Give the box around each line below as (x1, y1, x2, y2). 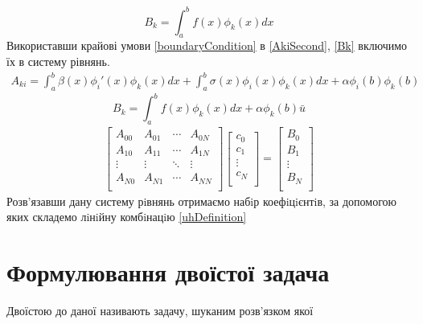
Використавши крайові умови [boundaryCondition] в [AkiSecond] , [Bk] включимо (6, 37, 408, 54)
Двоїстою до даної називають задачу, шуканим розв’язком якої (6, 301, 314, 318)
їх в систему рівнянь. (6, 52, 110, 69)
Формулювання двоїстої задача (6, 256, 330, 289)
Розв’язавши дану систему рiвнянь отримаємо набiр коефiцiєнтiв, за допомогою (6, 192, 397, 209)
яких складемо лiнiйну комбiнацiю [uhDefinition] (6, 208, 247, 225)
